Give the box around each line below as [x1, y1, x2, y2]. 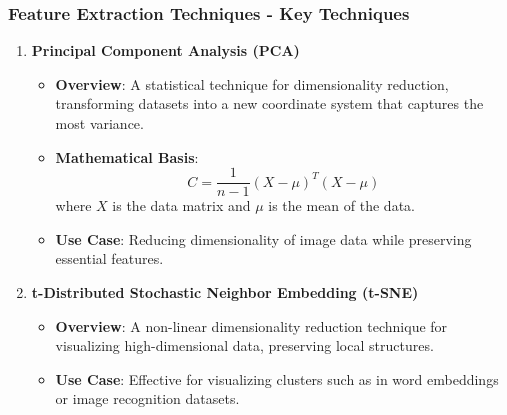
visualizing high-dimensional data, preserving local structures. [55, 335, 434, 356]
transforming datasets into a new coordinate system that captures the [55, 93, 484, 114]
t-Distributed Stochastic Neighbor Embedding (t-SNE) [31, 282, 419, 303]
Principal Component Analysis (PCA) [31, 40, 300, 61]
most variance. [55, 113, 144, 133]
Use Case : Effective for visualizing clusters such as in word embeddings [55, 368, 499, 389]
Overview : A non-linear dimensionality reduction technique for [55, 315, 448, 336]
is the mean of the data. [268, 195, 415, 216]
